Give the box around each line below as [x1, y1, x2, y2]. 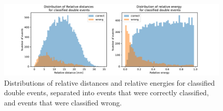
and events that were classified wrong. [4, 97, 122, 107]
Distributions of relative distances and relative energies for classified [4, 77, 215, 88]
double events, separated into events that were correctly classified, [4, 87, 209, 98]
